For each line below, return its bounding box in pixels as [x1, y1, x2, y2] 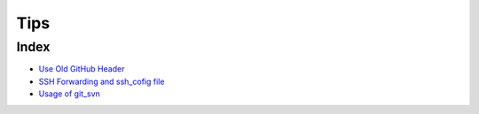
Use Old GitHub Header [38, 64, 125, 74]
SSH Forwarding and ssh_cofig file [38, 76, 165, 87]
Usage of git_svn [38, 88, 101, 99]
